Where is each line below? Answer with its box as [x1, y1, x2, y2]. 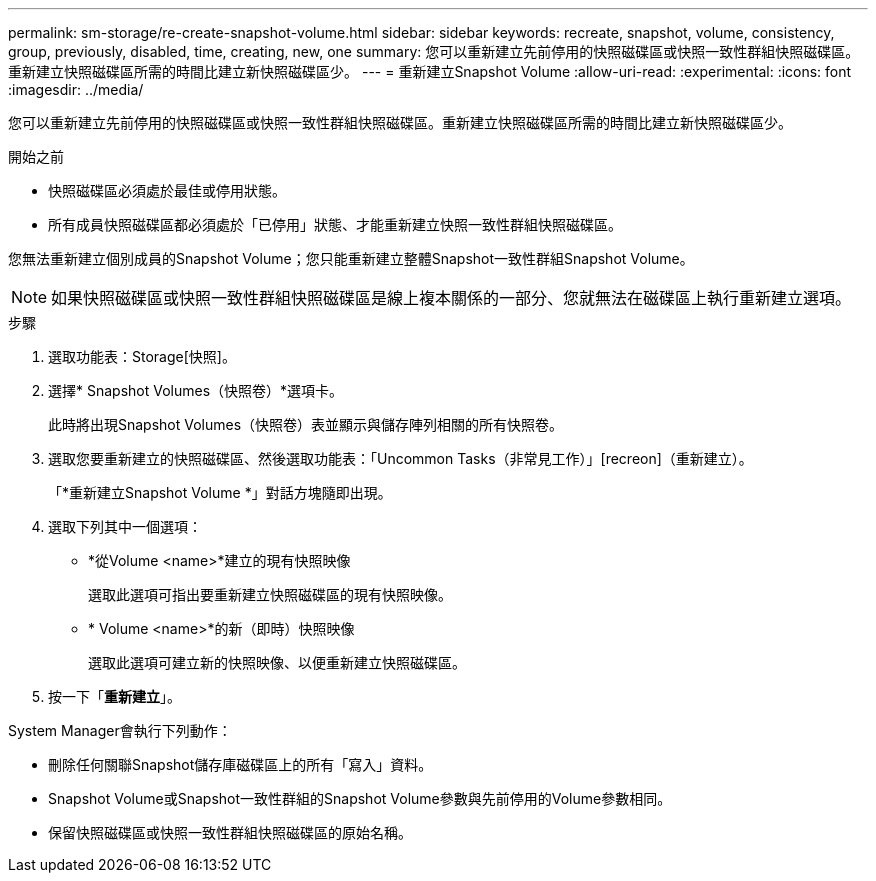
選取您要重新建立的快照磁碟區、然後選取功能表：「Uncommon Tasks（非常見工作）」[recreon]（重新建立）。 [48, 450, 753, 467]
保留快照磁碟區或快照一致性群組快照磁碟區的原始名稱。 [48, 824, 412, 841]
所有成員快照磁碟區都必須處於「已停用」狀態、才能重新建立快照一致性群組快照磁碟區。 [48, 216, 622, 233]
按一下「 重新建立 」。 [48, 688, 181, 705]
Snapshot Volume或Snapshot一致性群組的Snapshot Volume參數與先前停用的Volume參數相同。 [48, 790, 672, 807]
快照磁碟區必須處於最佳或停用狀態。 [48, 182, 286, 199]
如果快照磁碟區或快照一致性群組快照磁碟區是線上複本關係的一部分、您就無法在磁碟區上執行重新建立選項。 [51, 288, 852, 308]
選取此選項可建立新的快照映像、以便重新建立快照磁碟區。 [88, 654, 466, 671]
